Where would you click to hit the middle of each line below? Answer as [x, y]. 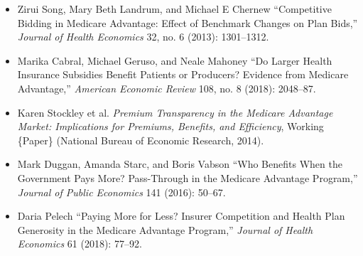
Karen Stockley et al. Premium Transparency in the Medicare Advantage [175, 112]
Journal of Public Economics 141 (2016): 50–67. [121, 192]
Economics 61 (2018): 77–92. [80, 244]
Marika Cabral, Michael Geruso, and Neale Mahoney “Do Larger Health [175, 60]
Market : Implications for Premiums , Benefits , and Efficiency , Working [170, 126]
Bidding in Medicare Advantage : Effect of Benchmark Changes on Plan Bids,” [188, 22]
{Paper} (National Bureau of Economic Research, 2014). [141, 140]
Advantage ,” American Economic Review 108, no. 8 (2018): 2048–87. [167, 88]
